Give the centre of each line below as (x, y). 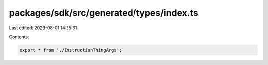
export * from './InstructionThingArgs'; (71, 50)
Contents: (19, 37)
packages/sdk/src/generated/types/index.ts (103, 13)
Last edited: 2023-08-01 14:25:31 (43, 28)
